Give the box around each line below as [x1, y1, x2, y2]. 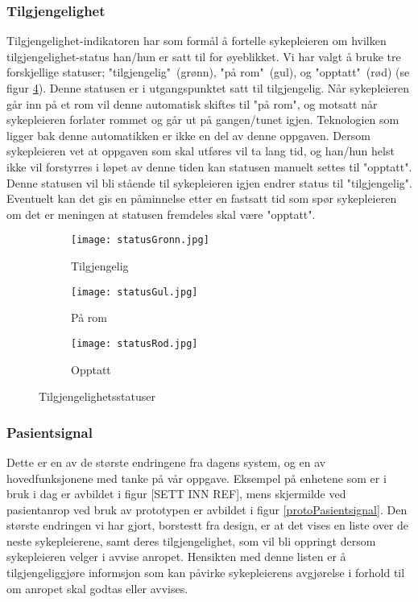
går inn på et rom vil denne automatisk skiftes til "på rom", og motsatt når [6, 95, 378, 112]
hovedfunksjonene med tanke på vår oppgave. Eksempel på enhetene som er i [6, 469, 387, 486]
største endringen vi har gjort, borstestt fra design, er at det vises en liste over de [6, 517, 409, 534]
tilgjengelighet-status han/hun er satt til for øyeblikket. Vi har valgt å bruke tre [6, 47, 401, 64]
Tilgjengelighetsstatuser [39, 388, 155, 405]
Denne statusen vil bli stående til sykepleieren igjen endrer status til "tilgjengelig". [6, 174, 412, 191]
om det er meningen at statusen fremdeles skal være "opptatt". [6, 205, 316, 222]
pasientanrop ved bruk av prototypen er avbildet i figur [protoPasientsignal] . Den [6, 501, 408, 517]
